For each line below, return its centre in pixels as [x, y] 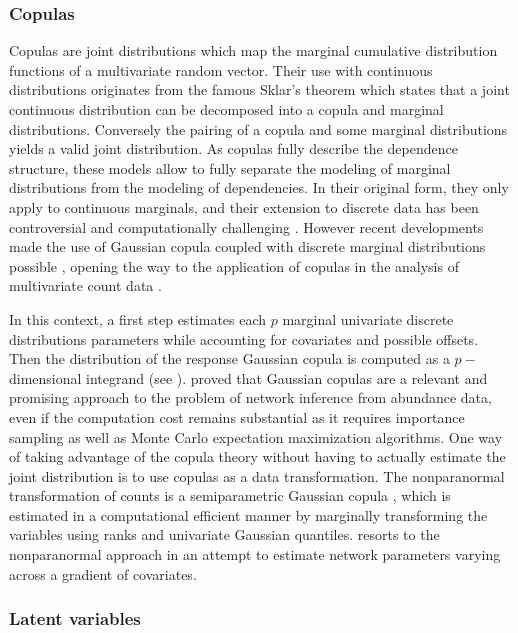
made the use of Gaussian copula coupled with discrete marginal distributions [247, 246]
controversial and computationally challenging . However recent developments [246, 226]
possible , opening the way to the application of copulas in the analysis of [234, 265]
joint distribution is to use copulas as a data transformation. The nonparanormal [257, 475]
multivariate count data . [85, 285]
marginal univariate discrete [368, 318]
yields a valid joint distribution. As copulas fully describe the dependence [233, 148]
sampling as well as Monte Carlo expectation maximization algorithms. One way [256, 436]
